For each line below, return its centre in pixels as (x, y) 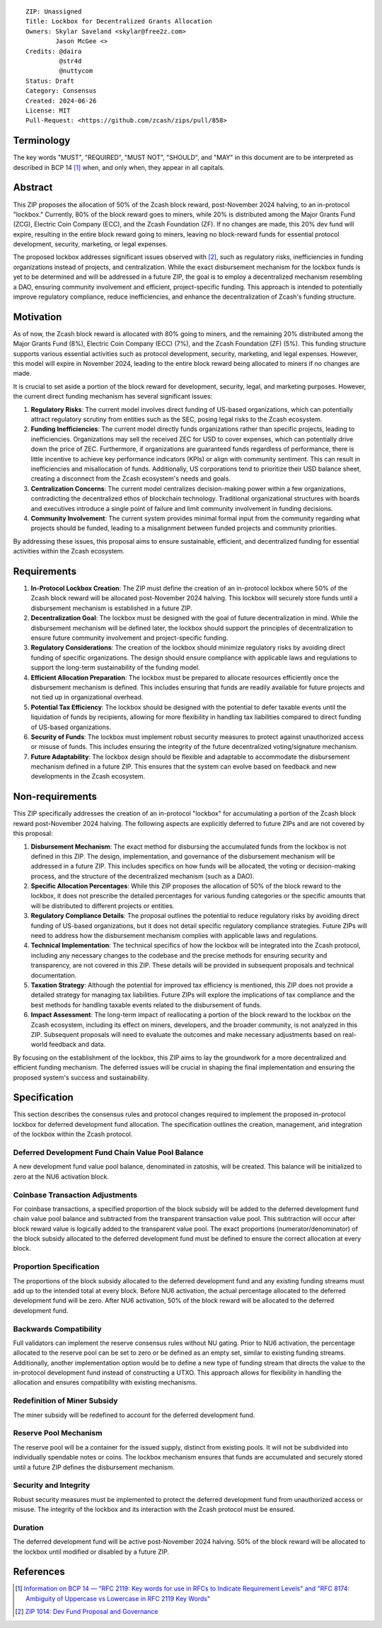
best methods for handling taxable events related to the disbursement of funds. (146, 1004)
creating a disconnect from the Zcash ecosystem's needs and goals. (131, 478)
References (39, 1572)
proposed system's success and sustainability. (81, 1077)
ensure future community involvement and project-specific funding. (129, 638)
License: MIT (48, 110)
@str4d (70, 61)
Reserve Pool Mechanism (58, 1433)
